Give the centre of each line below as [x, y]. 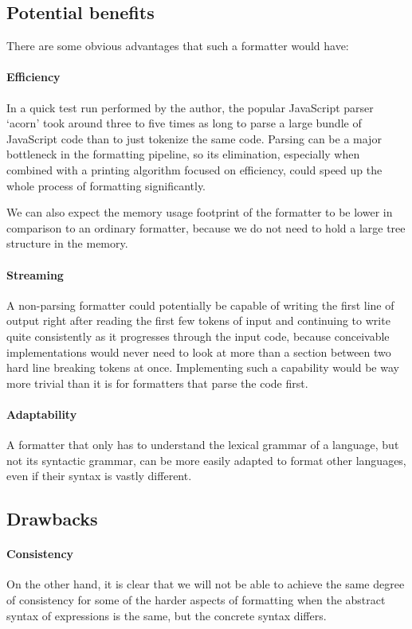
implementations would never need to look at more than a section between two [199, 352]
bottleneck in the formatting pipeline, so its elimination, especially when [183, 154]
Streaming [35, 274]
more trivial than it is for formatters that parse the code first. [157, 383]
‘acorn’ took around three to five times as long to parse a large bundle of [184, 123]
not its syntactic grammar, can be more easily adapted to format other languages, [206, 460]
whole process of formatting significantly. [106, 185]
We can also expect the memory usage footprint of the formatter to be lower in [200, 212]
